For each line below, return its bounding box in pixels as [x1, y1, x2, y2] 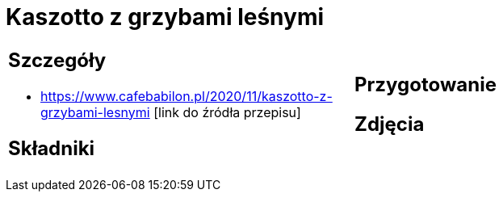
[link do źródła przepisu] [153, 103, 301, 120]
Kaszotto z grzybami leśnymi [6, 3, 325, 31]
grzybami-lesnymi [40, 103, 150, 120]
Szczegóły [8, 48, 107, 72]
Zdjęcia [354, 112, 425, 136]
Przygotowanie [354, 72, 497, 96]
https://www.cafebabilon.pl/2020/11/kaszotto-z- [40, 87, 333, 104]
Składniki [8, 136, 95, 160]
